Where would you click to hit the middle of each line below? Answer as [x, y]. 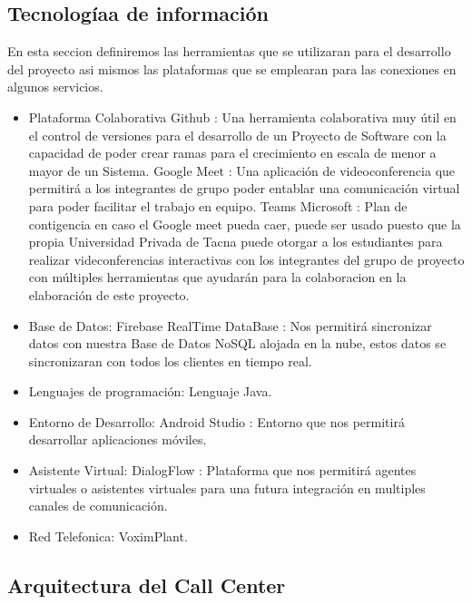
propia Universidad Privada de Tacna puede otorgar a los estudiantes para [236, 242]
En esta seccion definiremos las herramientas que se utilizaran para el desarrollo [229, 51]
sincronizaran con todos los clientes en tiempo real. [170, 360]
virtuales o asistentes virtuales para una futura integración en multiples [227, 487]
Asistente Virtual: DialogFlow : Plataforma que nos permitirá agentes [222, 470]
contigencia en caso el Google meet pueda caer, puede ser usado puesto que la [245, 224]
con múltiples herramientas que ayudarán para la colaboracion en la [217, 277]
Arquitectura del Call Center [147, 585]
